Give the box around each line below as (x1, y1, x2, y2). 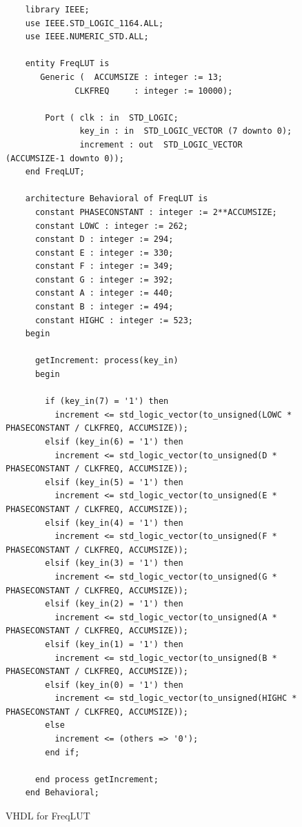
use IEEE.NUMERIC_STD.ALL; (25, 32, 149, 42)
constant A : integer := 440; (34, 288, 174, 298)
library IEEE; (25, 5, 90, 14)
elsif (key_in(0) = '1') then (45, 680, 183, 690)
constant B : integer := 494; (34, 302, 174, 312)
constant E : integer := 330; (34, 247, 174, 258)
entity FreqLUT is (25, 59, 110, 69)
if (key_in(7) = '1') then (45, 396, 169, 407)
